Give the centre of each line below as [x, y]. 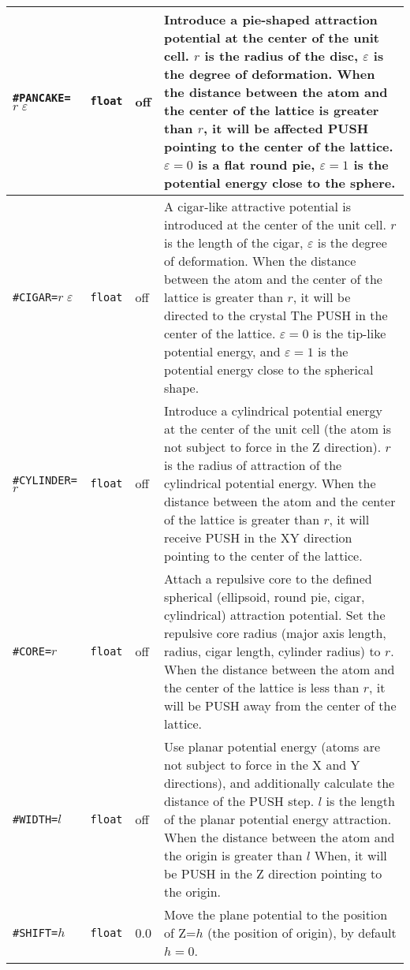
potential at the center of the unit [272, 37]
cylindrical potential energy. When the [270, 483]
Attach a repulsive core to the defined [268, 578]
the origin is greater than [233, 855]
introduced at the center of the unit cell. [275, 224]
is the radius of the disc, [281, 56]
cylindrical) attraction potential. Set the [274, 615]
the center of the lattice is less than [261, 687]
